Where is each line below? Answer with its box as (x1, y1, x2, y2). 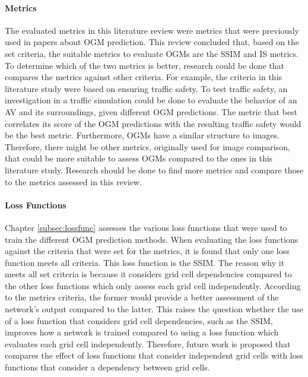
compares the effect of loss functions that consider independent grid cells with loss (5, 349, 303, 362)
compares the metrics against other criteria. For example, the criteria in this (5, 71, 282, 83)
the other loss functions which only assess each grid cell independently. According (5, 279, 301, 292)
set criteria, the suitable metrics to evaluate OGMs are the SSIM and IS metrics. (5, 47, 299, 59)
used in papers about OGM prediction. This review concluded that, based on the (5, 36, 300, 48)
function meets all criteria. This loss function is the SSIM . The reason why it (5, 256, 285, 268)
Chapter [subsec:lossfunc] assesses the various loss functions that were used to (5, 221, 287, 233)
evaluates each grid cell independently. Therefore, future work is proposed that (5, 337, 291, 350)
